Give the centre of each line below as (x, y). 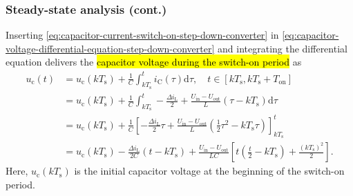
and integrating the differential (283, 48)
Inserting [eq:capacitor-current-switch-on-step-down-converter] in (142, 35)
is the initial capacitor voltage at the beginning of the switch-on (209, 171)
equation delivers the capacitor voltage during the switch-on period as (154, 62)
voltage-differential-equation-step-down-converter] (110, 48)
